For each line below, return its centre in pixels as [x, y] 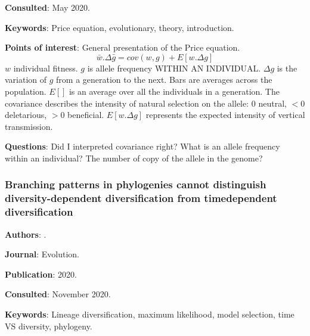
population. [26, 91]
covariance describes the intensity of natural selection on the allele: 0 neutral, [146, 103]
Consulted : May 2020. [47, 7]
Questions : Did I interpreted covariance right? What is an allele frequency [142, 146]
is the [287, 68]
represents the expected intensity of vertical [225, 115]
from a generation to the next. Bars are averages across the [164, 80]
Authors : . [26, 234]
